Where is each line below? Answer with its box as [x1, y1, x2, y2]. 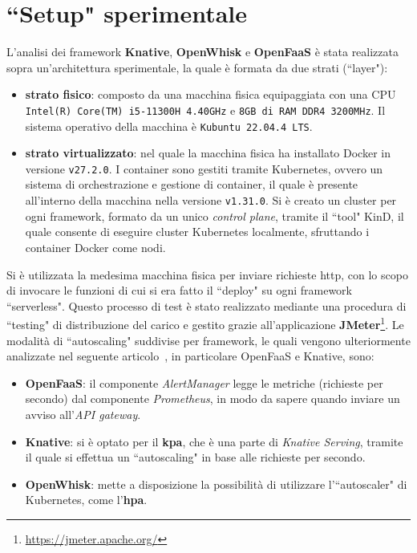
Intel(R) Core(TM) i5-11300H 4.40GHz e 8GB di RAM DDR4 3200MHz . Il [25, 101, 386, 118]
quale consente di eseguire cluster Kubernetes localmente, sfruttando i [25, 223, 370, 240]
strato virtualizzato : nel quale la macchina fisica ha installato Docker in [25, 144, 391, 161]
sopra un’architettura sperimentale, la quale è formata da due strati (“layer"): [6, 59, 388, 75]
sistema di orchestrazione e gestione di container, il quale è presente [25, 176, 358, 193]
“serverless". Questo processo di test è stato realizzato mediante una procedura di [6, 297, 407, 314]
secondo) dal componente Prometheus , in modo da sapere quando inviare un [25, 390, 400, 407]
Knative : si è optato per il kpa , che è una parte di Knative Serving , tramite [25, 433, 403, 449]
